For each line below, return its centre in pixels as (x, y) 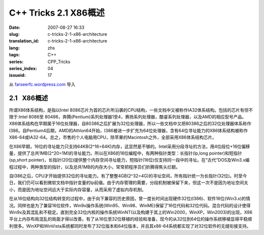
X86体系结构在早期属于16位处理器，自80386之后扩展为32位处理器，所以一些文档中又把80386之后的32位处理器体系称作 (130, 124)
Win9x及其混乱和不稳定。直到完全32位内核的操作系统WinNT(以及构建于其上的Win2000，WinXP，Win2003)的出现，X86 (131, 212)
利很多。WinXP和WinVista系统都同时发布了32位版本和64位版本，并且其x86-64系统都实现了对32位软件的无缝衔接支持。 (130, 226)
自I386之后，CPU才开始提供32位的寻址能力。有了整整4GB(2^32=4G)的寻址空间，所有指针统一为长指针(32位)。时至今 (128, 176)
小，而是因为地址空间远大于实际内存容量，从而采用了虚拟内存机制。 (77, 189)
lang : (14, 48)
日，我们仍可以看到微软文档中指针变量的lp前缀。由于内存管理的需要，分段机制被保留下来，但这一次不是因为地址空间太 (129, 183)
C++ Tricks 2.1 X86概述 (57, 13)
